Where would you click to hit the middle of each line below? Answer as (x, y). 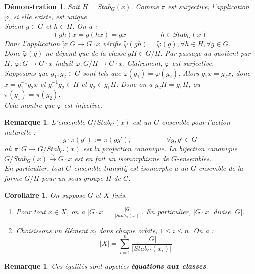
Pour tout (31, 211)
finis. (119, 195)
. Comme (145, 6)
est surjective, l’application (208, 6)
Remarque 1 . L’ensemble (45, 121)
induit (64, 63)
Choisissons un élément (52, 230)
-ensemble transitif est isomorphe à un (130, 168)
